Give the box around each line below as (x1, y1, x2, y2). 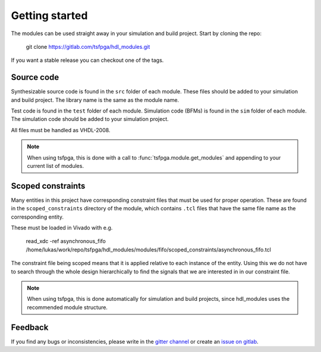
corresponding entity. (11, 213, 64, 220)
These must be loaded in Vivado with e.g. (11, 224, 113, 232)
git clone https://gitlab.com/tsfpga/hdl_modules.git (26, 43, 150, 50)
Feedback (11, 322, 49, 332)
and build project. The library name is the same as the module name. (11, 96, 180, 104)
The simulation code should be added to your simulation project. (11, 116, 169, 123)
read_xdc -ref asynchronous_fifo (26, 238, 106, 245)
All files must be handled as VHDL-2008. (11, 126, 111, 133)
